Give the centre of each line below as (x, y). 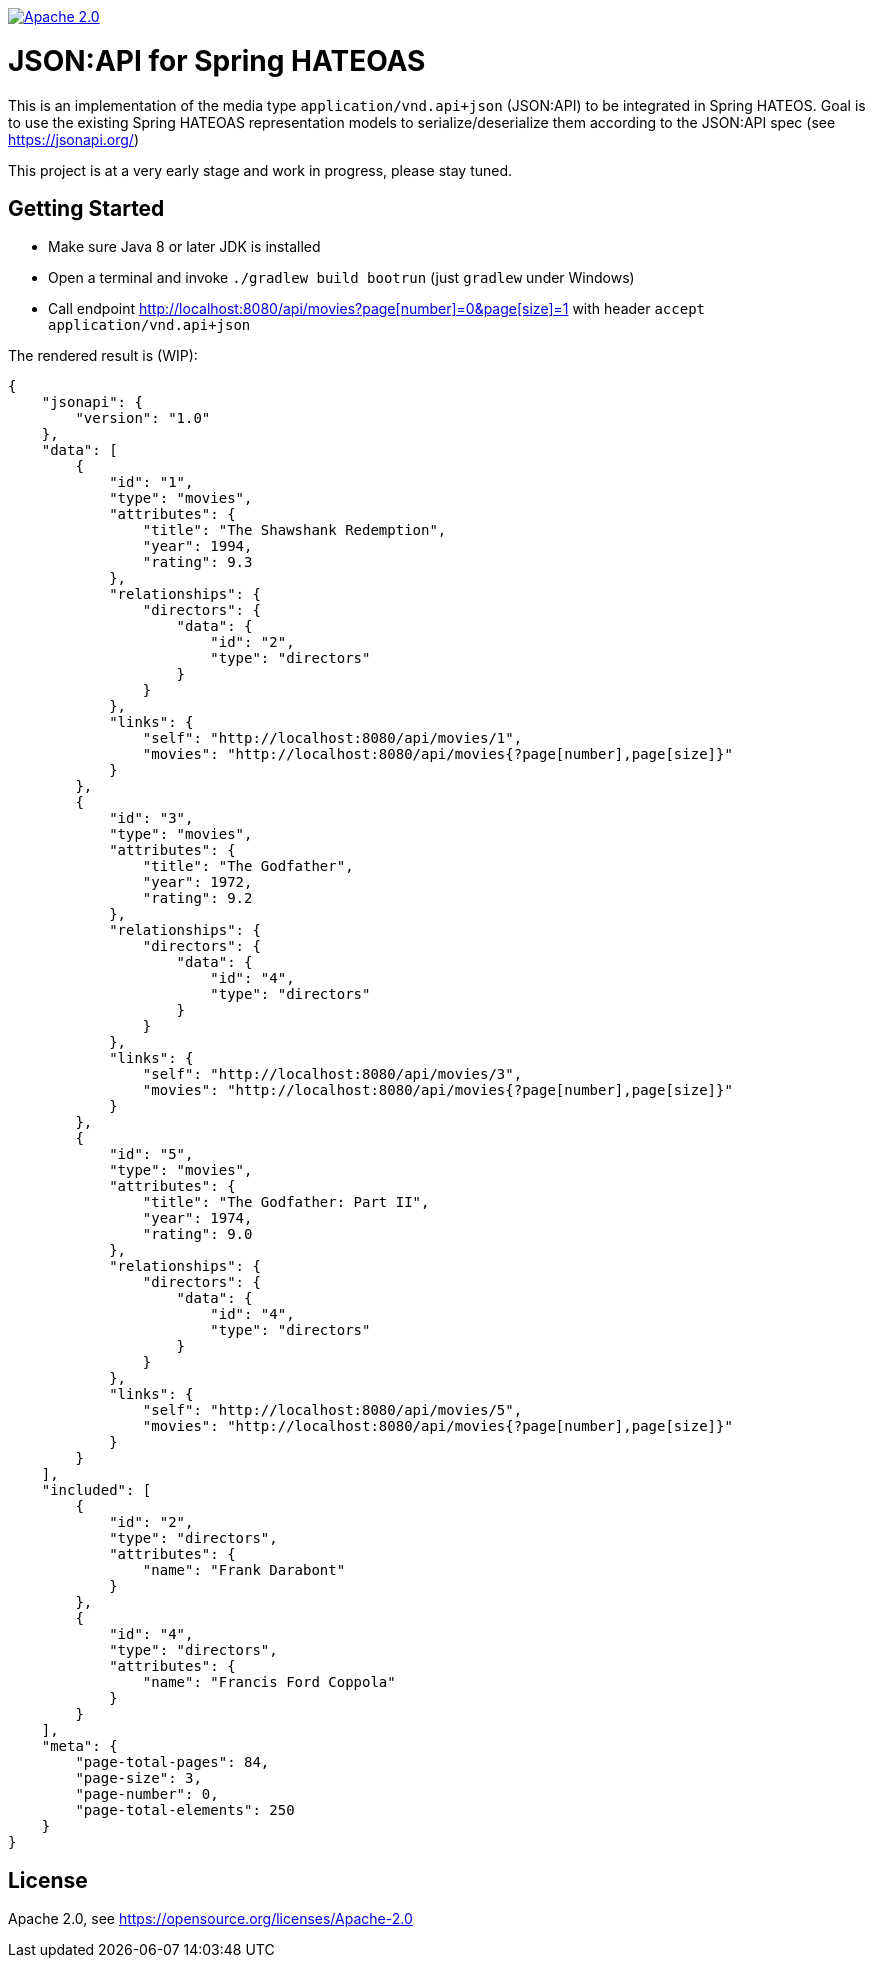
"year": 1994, (197, 546)
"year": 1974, (197, 1218)
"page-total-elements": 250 (185, 1810)
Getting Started (86, 208)
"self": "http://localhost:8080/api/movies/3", (332, 1074)
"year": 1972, (197, 882)
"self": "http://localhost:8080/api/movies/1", (332, 738)
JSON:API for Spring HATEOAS (217, 60)
